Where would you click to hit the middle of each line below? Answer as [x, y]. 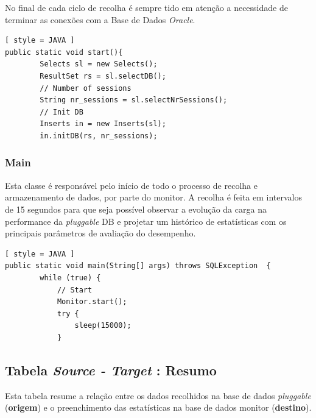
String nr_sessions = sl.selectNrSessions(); [134, 100]
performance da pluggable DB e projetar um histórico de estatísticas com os [146, 221]
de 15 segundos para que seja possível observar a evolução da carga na [136, 209]
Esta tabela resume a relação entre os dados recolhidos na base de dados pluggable [158, 395]
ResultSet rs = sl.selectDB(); [103, 76]
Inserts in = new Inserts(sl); [103, 124]
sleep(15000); [103, 326]
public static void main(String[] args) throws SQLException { [138, 266]
